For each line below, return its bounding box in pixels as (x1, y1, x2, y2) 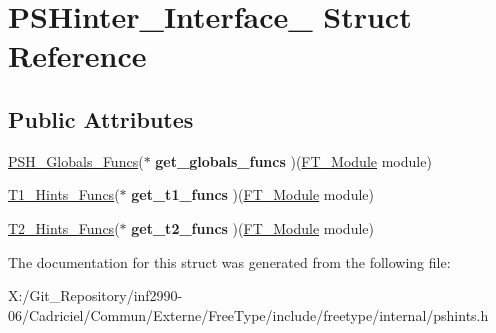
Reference (8, 35, 147, 76)
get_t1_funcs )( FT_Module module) (131, 184, 374, 205)
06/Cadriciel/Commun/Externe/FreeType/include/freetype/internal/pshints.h (8, 304, 489, 325)
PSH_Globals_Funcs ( (8, 150, 144, 171)
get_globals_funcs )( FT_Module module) (155, 150, 432, 171)
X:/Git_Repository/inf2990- (8, 285, 183, 306)
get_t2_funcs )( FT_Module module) (131, 217, 374, 238)
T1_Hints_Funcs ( (8, 184, 120, 205)
